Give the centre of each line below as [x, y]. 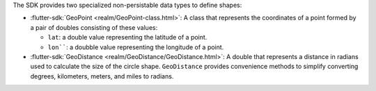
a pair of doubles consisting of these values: [94, 27]
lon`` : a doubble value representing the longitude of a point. [136, 47]
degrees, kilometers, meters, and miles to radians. [102, 76]
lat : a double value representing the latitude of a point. [127, 38]
